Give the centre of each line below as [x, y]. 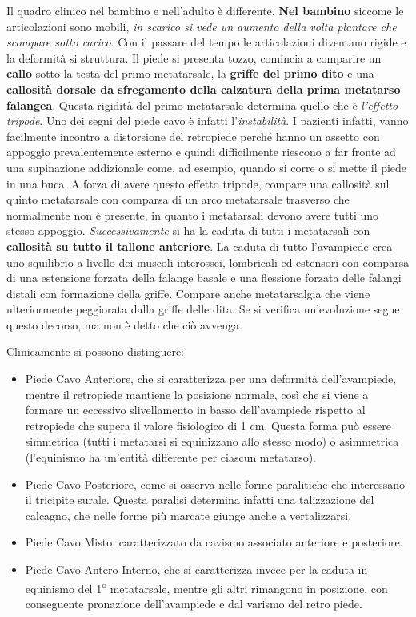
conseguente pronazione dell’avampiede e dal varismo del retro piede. [194, 603]
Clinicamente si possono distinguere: [96, 351]
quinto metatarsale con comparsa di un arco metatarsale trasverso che [178, 199]
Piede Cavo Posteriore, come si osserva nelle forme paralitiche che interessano [215, 484]
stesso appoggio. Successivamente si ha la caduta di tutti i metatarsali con [188, 230]
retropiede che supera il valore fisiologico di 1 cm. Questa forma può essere [208, 425]
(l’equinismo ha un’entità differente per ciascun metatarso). [170, 457]
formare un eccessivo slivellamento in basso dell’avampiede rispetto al [195, 410]
